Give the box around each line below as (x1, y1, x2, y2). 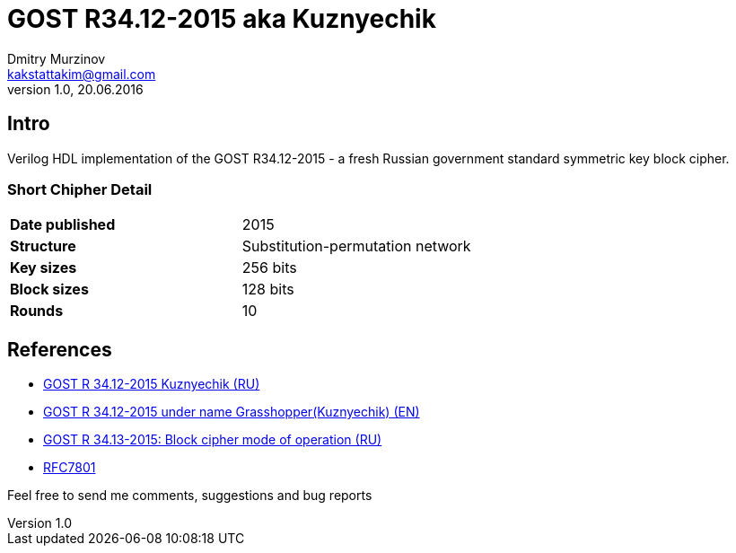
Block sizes (10, 280, 89, 299)
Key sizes (10, 259, 77, 277)
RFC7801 (43, 460, 96, 476)
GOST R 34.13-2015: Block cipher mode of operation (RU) (43, 432, 382, 448)
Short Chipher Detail (7, 180, 153, 198)
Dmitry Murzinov (7, 50, 106, 66)
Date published (10, 215, 116, 234)
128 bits (241, 280, 294, 299)
